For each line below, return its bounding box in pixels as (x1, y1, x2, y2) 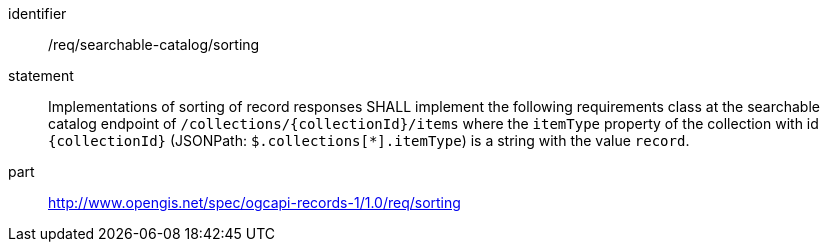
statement (8, 67, 74, 84)
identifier (8, 5, 67, 22)
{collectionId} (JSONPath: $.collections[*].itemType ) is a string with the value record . (48, 132, 690, 149)
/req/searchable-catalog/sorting (48, 36, 260, 53)
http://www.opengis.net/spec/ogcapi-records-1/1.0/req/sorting (48, 194, 461, 211)
